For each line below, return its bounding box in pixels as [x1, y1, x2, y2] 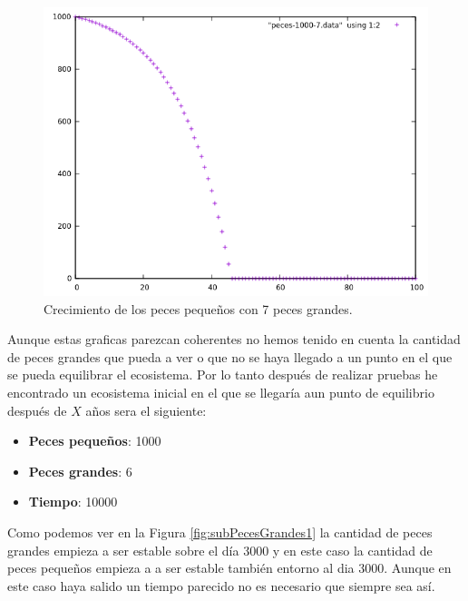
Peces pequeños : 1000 [28, 431, 161, 450]
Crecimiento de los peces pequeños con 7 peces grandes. [44, 299, 353, 318]
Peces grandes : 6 [28, 461, 132, 480]
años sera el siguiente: [85, 400, 207, 419]
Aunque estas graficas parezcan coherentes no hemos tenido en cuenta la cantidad [7, 330, 461, 349]
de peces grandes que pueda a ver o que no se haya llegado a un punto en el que [7, 347, 453, 366]
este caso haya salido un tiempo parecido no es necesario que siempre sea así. [7, 576, 435, 595]
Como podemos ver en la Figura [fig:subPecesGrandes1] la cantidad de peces [7, 522, 433, 541]
